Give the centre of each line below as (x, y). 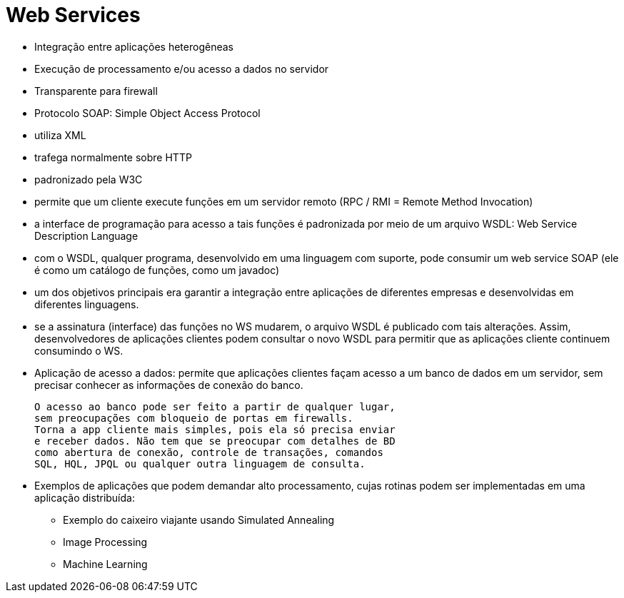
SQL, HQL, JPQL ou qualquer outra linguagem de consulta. (200, 463)
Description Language (86, 235)
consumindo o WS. (79, 350)
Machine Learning (105, 564)
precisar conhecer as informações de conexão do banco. (169, 385)
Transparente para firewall (96, 91)
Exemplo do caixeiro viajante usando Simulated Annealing (199, 520)
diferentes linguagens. (87, 304)
